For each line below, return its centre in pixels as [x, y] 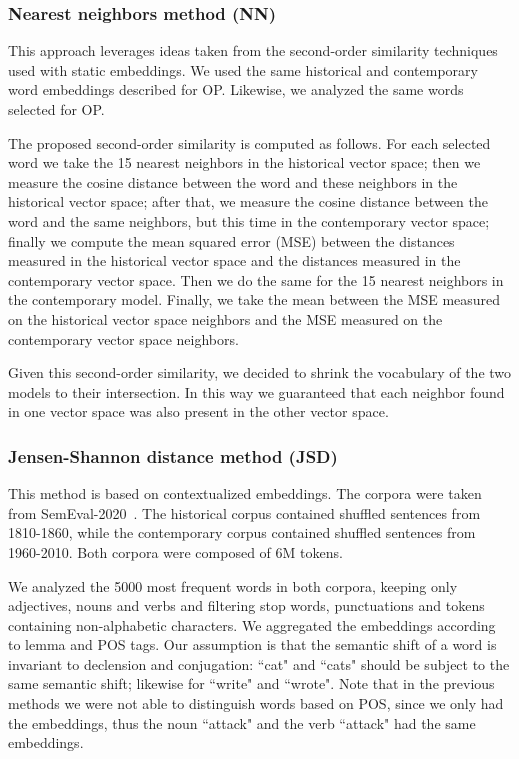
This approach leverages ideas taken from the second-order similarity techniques [253, 50]
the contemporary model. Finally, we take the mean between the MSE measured [254, 299]
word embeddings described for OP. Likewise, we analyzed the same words [236, 89]
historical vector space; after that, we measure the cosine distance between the [248, 201]
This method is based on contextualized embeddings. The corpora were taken [245, 493]
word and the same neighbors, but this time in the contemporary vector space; [249, 220]
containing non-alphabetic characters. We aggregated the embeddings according [252, 624]
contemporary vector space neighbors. [123, 338]
